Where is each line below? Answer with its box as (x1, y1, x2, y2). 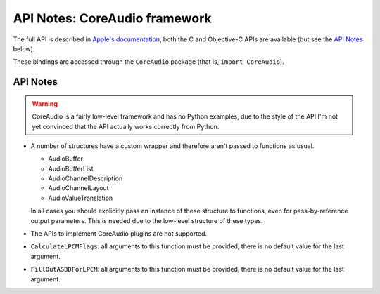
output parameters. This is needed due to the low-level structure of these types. (30, 216, 263, 225)
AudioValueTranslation (48, 194, 113, 202)
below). (13, 44, 35, 53)
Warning (32, 99, 58, 108)
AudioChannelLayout (48, 184, 109, 192)
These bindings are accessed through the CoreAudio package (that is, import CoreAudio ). (13, 58, 284, 66)
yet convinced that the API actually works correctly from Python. (32, 122, 220, 131)
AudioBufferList (48, 164, 94, 173)
